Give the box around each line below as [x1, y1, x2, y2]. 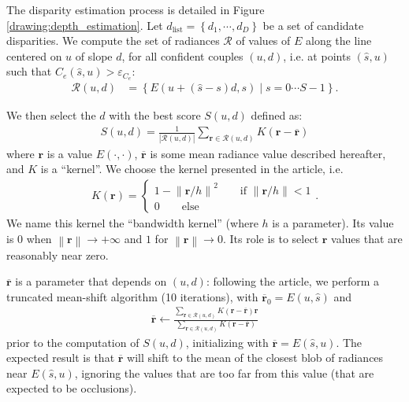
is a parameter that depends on [15, 273, 167, 290]
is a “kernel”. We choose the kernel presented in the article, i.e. [40, 160, 344, 177]
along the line [306, 32, 372, 49]
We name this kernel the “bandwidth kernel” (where [6, 214, 258, 231]
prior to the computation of [6, 334, 139, 350]
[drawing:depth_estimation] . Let [6, 17, 163, 33]
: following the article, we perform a [206, 273, 379, 290]
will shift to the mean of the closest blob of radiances [127, 349, 384, 366]
